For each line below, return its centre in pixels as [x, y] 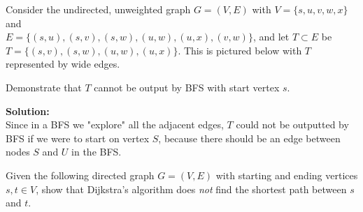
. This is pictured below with [240, 50]
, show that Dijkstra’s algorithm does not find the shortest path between [191, 189]
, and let [271, 37]
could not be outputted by [292, 124]
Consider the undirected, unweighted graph [98, 9]
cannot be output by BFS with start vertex [187, 87]
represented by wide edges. [63, 64]
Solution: [28, 111]
